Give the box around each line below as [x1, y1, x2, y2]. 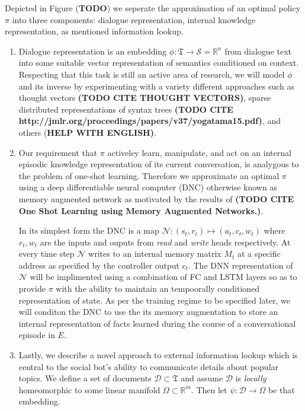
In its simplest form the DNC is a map [18, 224, 159, 237]
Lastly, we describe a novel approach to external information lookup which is [18, 349, 298, 361]
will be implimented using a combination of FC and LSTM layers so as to [30, 270, 297, 283]
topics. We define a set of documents [18, 372, 152, 384]
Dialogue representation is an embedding [18, 44, 167, 57]
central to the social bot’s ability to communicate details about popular [18, 360, 279, 372]
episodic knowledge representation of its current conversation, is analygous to [18, 158, 299, 170]
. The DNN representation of [188, 259, 293, 271]
